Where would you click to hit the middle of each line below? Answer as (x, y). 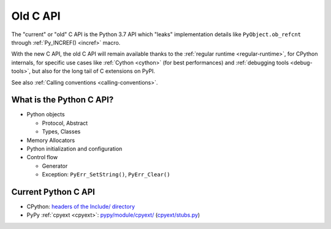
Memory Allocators (51, 140)
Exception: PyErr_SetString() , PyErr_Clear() (106, 175)
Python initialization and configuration (74, 148)
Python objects (46, 114)
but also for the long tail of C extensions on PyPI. (93, 71)
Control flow (42, 157)
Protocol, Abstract (65, 123)
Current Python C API (53, 192)
